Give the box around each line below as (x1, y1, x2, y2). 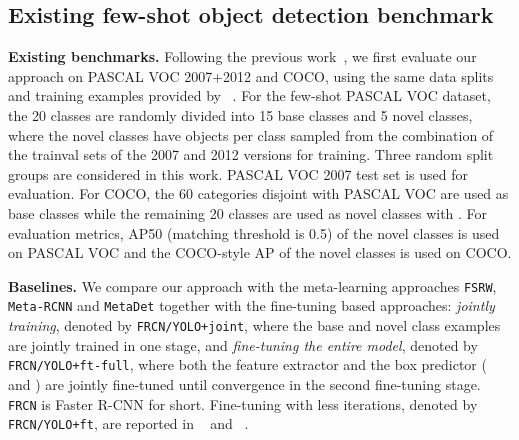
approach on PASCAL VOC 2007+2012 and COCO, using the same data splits (8, 65, 494, 86)
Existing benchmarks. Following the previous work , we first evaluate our (8, 46, 477, 67)
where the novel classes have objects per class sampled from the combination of (8, 124, 494, 145)
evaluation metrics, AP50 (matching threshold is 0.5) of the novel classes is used (8, 222, 500, 243)
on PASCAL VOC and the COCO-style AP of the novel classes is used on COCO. (8, 242, 512, 263)
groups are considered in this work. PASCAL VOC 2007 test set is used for (8, 163, 468, 184)
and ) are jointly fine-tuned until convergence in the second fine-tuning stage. (8, 373, 481, 394)
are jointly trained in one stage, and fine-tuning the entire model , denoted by (8, 334, 478, 355)
